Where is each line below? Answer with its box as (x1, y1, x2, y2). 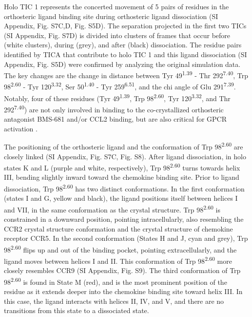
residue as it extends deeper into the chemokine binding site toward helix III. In (4, 286, 243, 296)
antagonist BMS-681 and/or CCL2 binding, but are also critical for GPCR (4, 114, 227, 124)
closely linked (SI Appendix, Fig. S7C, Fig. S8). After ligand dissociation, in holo (4, 151, 246, 161)
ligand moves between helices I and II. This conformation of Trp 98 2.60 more (4, 254, 232, 266)
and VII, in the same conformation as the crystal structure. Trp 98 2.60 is (4, 203, 221, 214)
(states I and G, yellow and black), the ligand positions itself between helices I (4, 193, 238, 203)
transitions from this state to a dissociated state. (4, 305, 149, 316)
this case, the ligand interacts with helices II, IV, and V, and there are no (4, 296, 224, 306)
